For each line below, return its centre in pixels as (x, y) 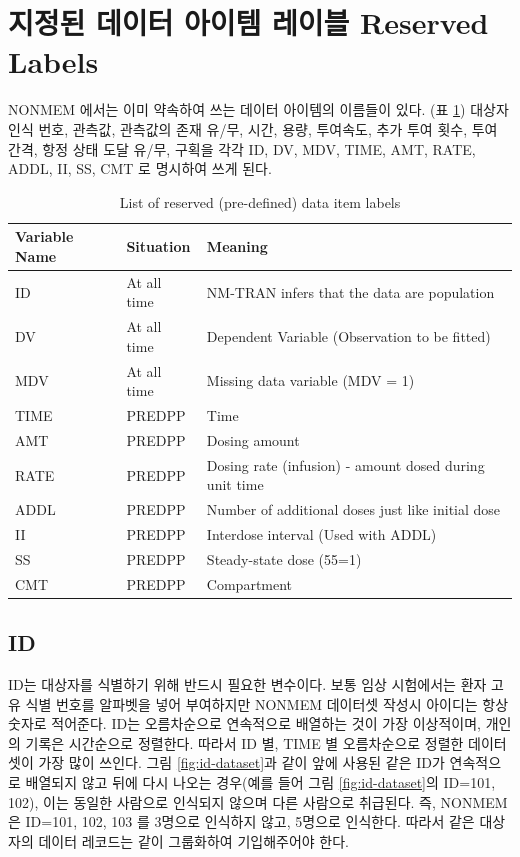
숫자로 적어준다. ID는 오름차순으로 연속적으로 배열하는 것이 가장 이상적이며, (244, 723)
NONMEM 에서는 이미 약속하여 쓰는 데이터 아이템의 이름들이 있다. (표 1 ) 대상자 (258, 109)
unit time (235, 484)
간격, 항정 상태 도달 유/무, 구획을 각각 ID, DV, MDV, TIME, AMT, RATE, (242, 148)
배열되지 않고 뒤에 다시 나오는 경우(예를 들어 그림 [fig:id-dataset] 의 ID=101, (260, 781)
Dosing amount (253, 439)
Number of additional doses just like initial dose (353, 509)
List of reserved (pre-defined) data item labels (260, 201)
